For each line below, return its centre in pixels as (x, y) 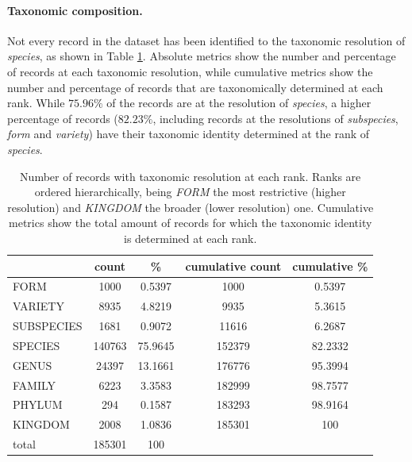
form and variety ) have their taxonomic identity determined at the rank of (189, 134)
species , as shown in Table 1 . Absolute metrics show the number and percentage (202, 56)
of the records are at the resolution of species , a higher (239, 103)
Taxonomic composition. (75, 10)
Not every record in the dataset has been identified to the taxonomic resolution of (206, 40)
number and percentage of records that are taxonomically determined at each (195, 87)
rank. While (36, 103)
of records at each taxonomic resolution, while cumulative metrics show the (190, 71)
